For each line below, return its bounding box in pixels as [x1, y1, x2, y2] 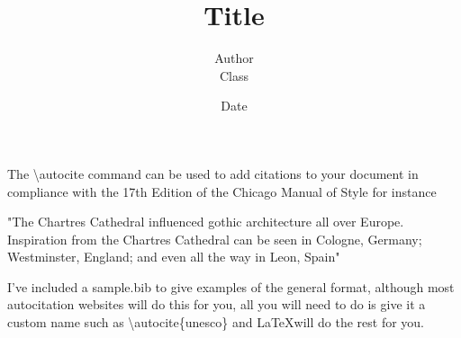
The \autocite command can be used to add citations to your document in [7, 164, 419, 182]
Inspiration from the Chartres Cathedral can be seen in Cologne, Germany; [7, 229, 422, 248]
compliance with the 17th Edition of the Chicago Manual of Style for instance [7, 182, 437, 200]
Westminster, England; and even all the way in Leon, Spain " [7, 247, 340, 266]
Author [214, 49, 254, 67]
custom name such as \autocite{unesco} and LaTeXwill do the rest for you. [7, 313, 425, 332]
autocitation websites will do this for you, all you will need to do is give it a [7, 295, 426, 314]
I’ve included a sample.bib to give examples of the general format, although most [7, 277, 455, 296]
